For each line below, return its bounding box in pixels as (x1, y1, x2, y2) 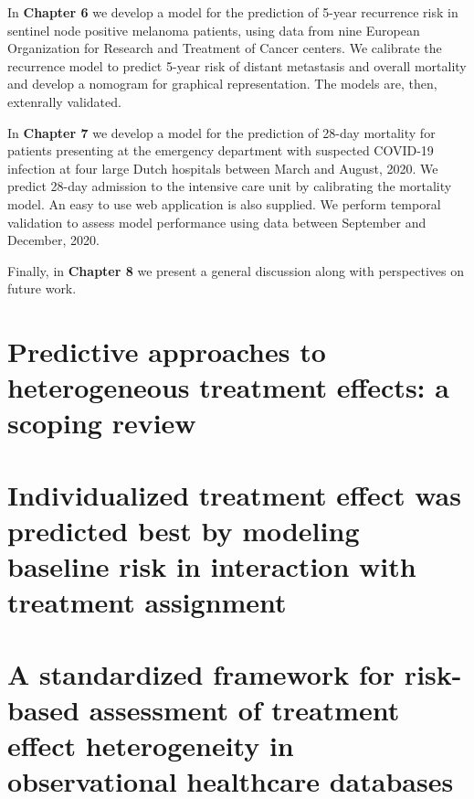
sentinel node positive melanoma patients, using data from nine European (7, 20, 420, 39)
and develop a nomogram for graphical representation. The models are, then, (7, 74, 437, 93)
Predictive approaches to (7, 333, 326, 370)
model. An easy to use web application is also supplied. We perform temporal (7, 194, 441, 213)
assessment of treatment (89, 690, 400, 728)
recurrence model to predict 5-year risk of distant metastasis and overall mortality (7, 56, 467, 75)
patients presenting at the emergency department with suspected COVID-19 (7, 141, 434, 160)
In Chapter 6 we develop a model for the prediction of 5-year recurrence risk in (7, 3, 458, 21)
